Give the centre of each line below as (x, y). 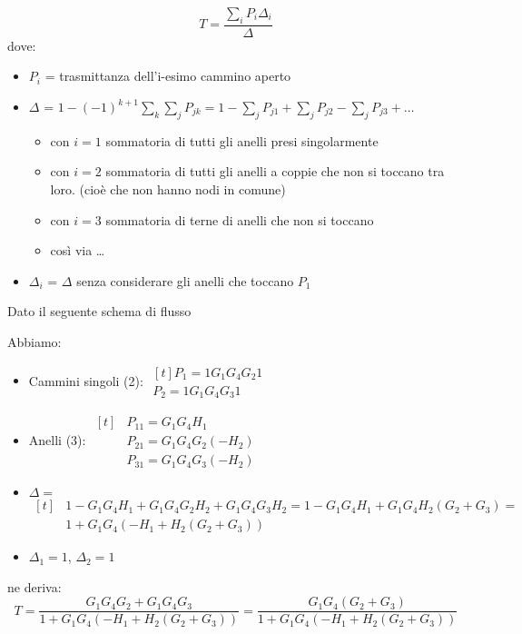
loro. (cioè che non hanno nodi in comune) (168, 189)
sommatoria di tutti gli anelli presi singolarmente (242, 140)
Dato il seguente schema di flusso (99, 311)
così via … (78, 250)
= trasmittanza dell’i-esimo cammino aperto (168, 76)
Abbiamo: (34, 341)
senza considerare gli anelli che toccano (185, 280)
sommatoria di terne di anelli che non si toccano (240, 219)
